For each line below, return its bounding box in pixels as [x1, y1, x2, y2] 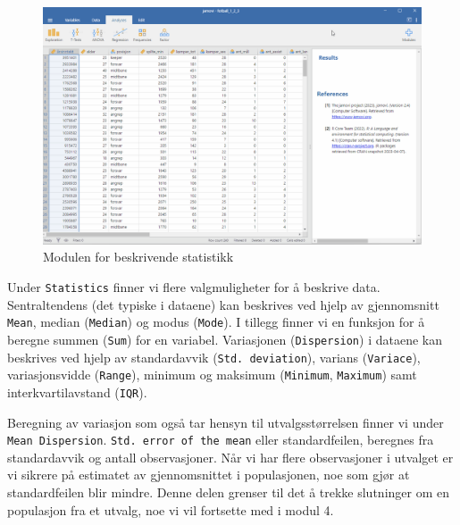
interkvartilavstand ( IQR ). [7, 382, 147, 401]
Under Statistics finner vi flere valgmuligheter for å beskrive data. [7, 278, 381, 296]
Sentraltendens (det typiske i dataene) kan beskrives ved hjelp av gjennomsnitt [7, 295, 439, 313]
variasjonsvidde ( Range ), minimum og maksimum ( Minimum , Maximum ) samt [7, 365, 417, 384]
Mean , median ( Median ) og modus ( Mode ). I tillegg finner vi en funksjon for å [7, 312, 425, 331]
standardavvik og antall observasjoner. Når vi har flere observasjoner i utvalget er [7, 447, 454, 466]
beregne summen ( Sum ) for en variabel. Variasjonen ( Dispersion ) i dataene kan [7, 329, 442, 348]
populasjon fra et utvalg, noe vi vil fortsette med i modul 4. [7, 500, 334, 519]
